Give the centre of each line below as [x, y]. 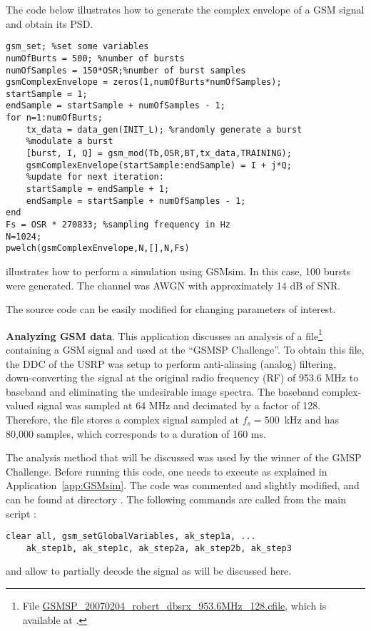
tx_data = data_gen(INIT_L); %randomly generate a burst [164, 129]
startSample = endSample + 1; [98, 189]
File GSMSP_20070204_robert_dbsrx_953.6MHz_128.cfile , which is [174, 606]
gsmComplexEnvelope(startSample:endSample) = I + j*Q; [159, 165]
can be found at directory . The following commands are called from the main [176, 499]
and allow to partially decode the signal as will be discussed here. [149, 571]
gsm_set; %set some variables [77, 47]
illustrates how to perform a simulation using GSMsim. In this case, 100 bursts [178, 271]
